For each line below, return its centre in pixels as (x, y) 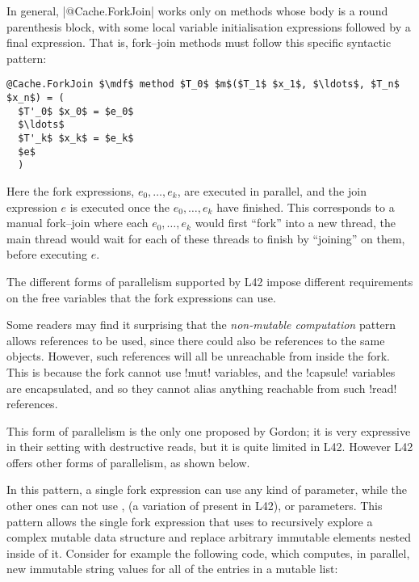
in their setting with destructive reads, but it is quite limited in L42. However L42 (210, 447)
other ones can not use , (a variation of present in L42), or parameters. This (195, 506)
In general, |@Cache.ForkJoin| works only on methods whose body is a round (197, 11)
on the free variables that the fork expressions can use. (141, 297)
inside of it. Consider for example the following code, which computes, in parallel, (208, 552)
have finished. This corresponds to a (306, 207)
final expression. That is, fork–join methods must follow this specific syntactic (199, 42)
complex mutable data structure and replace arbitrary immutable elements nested (209, 537)
